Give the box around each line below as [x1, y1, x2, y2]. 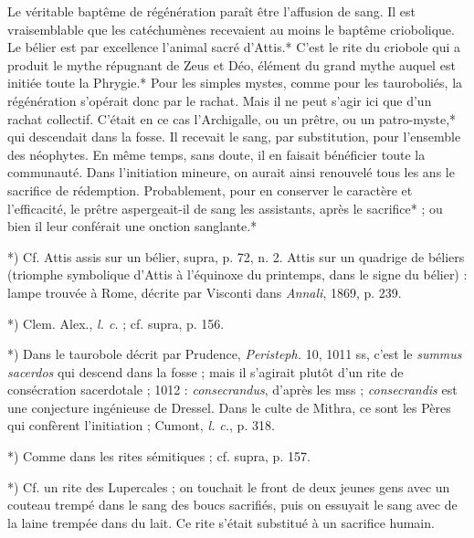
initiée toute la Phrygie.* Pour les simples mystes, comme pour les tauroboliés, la [7, 73, 463, 92]
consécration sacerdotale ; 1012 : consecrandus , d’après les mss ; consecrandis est [7, 380, 458, 399]
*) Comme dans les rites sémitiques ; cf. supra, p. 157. [7, 447, 311, 466]
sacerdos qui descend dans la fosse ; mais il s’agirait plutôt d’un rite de [7, 362, 404, 381]
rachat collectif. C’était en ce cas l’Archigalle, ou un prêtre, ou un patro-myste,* [7, 109, 457, 128]
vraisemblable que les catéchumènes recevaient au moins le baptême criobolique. [7, 19, 455, 38]
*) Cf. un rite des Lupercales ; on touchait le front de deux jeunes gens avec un [7, 477, 450, 496]
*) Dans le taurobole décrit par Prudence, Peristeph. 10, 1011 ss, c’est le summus [7, 344, 462, 364]
